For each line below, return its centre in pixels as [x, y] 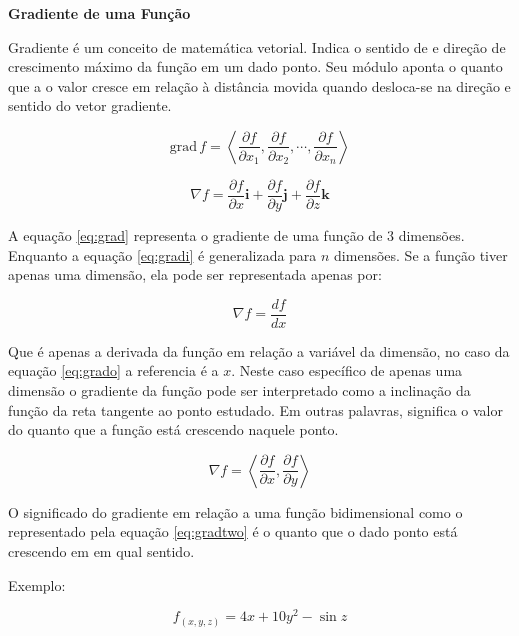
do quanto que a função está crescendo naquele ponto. [173, 429]
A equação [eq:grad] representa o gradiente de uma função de [195, 235]
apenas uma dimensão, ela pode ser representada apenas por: [195, 274]
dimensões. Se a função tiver [421, 254]
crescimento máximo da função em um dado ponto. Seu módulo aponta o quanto [255, 66]
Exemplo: [37, 584]
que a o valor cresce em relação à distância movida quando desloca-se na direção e [259, 85]
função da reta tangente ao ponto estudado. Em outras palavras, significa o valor [255, 409]
